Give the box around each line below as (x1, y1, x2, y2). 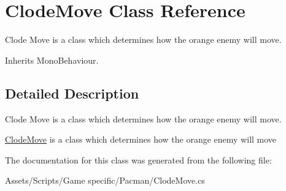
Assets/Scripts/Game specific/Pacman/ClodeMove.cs (5, 174, 205, 187)
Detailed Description (5, 83, 139, 102)
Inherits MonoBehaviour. (5, 53, 99, 66)
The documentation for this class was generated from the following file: (5, 153, 272, 166)
